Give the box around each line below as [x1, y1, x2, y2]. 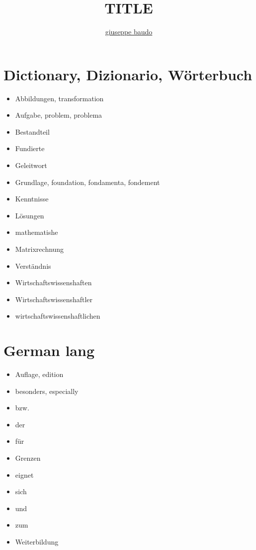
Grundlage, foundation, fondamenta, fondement [15, 177, 160, 187]
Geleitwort [15, 160, 47, 171]
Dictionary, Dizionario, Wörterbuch [3, 64, 253, 84]
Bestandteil [15, 126, 50, 137]
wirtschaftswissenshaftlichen [15, 311, 100, 321]
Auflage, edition [15, 369, 64, 379]
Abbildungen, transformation [15, 93, 104, 103]
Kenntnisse [15, 193, 49, 204]
